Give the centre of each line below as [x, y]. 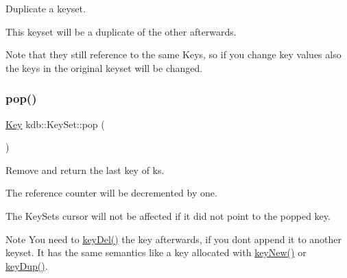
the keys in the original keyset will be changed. [104, 67]
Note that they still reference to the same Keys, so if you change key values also [173, 54]
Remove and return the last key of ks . [85, 169]
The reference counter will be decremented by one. [111, 193]
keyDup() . [27, 265]
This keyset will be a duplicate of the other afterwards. [121, 31]
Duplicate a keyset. [46, 8]
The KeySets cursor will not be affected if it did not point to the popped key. [168, 215]
